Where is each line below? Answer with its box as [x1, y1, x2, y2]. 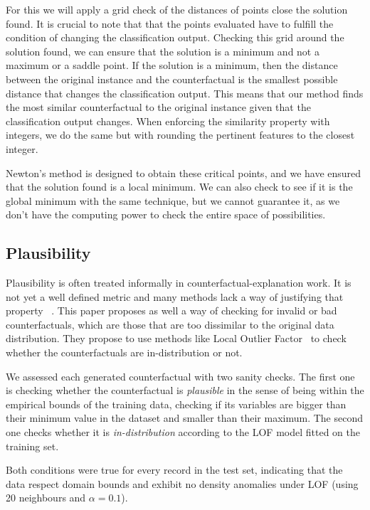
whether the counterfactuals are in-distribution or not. [6, 345, 243, 360]
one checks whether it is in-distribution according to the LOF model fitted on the [6, 425, 360, 440]
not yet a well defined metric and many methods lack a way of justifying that [6, 289, 344, 304]
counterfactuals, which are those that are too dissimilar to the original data [6, 317, 334, 331]
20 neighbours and [6, 490, 86, 505]
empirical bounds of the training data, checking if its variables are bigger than [6, 396, 347, 411]
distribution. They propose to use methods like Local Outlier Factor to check [6, 331, 347, 346]
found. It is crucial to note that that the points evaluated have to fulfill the [6, 16, 334, 31]
